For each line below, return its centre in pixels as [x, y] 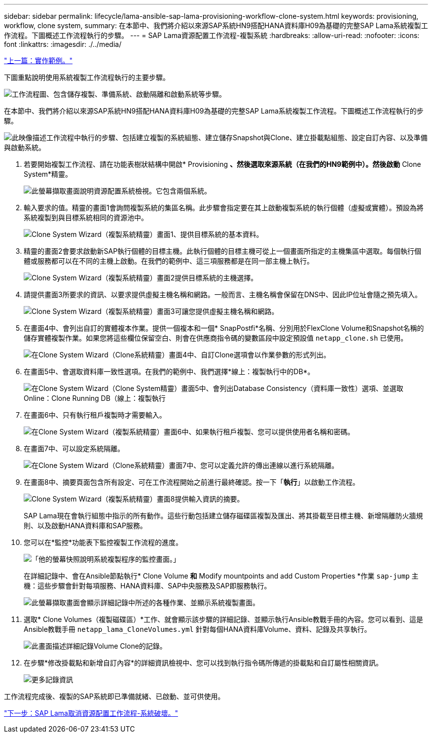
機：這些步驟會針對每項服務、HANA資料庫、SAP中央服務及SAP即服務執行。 [147, 586]
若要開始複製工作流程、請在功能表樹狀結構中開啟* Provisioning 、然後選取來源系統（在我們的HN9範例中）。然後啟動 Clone [222, 164]
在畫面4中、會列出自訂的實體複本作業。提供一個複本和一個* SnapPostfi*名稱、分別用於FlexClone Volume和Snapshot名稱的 [224, 328]
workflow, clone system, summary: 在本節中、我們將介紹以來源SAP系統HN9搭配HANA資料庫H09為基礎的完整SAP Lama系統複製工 [216, 25]
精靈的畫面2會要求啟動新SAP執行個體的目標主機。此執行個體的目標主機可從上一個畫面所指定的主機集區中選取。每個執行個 [223, 251]
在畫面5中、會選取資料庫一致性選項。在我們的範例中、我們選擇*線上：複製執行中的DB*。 [169, 371]
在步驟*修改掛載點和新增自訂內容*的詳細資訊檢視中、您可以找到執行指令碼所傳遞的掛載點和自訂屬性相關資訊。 [203, 663]
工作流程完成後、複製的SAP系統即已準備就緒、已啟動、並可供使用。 [114, 696]
